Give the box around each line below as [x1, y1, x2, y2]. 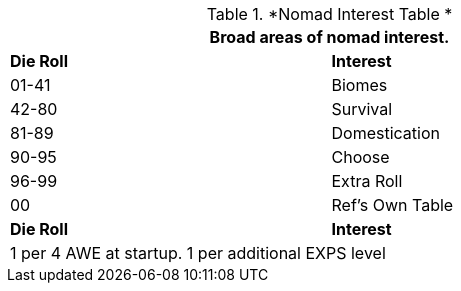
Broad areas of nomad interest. [209, 27, 450, 47]
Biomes [331, 75, 388, 95]
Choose [331, 147, 390, 167]
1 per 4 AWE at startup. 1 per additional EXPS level [10, 243, 386, 263]
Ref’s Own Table [331, 195, 454, 215]
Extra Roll [331, 171, 403, 191]
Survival [331, 99, 393, 119]
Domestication [331, 123, 440, 143]
